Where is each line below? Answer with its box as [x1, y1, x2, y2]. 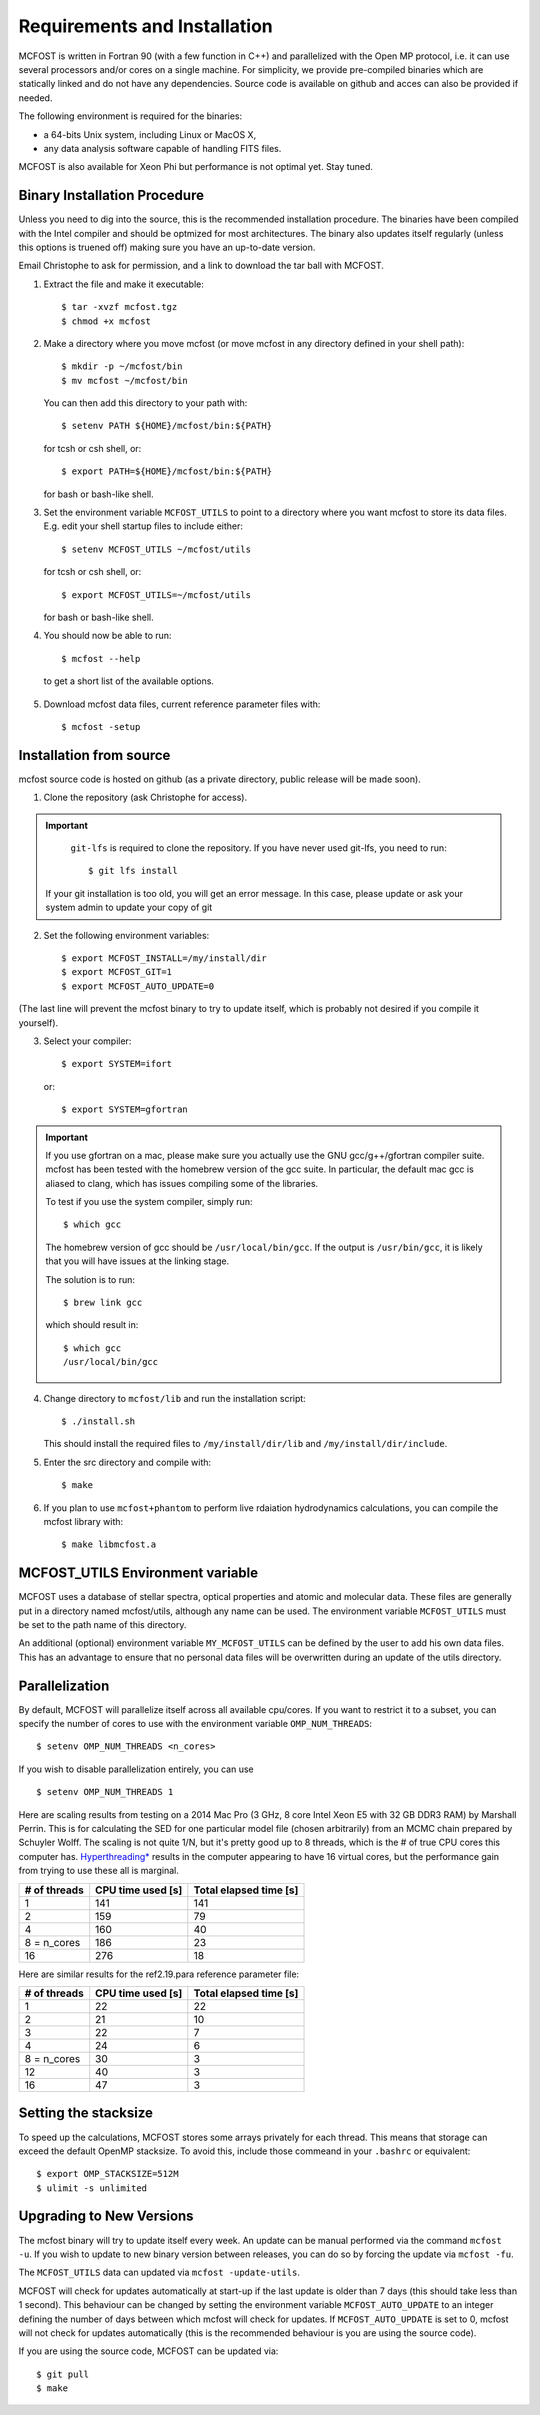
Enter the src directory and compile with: [43, 1456, 212, 1468]
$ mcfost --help [61, 653, 141, 664]
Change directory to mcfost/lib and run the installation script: [43, 1392, 307, 1404]
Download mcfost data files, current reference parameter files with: [43, 698, 321, 710]
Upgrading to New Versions [18, 2208, 194, 2225]
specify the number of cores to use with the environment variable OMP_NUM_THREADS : [18, 1718, 373, 1730]
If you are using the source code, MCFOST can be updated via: [18, 2345, 279, 2357]
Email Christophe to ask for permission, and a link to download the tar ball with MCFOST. [18, 260, 385, 272]
